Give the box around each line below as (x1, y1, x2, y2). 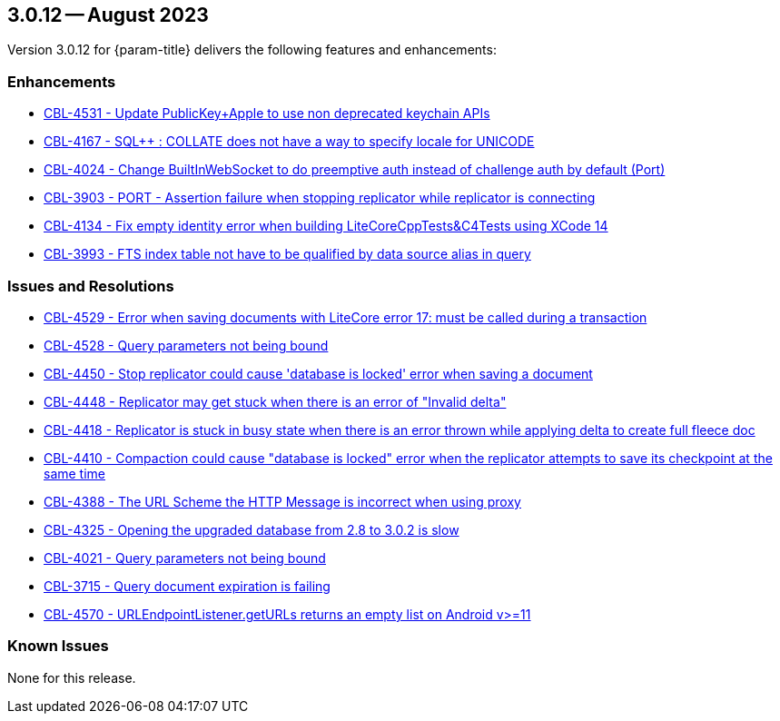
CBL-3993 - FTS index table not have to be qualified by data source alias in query (44, 246, 531, 262)
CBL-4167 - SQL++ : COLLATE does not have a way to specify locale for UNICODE (44, 133, 535, 150)
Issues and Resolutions (7, 276, 174, 295)
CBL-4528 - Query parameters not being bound (44, 337, 329, 353)
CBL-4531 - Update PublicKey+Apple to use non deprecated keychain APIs (44, 105, 490, 122)
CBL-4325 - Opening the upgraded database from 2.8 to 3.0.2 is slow (44, 521, 459, 538)
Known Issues (7, 637, 109, 656)
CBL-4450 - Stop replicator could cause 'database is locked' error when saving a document (44, 365, 593, 381)
